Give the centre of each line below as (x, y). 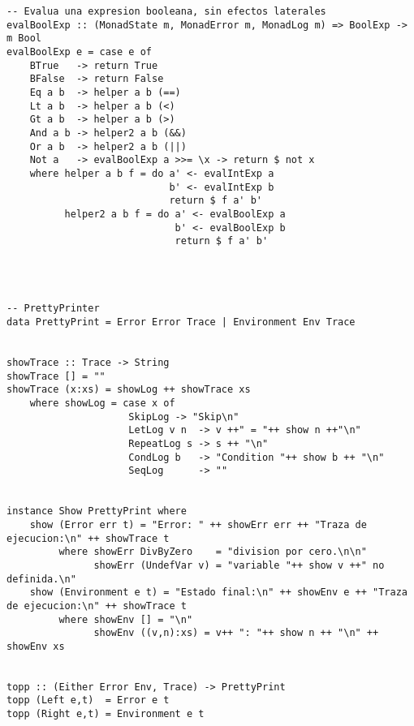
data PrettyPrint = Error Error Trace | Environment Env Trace (181, 322)
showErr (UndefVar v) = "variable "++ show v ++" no (239, 565)
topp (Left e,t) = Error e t (88, 700)
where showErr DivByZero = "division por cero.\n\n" (213, 552)
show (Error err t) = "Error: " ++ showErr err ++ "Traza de (198, 524)
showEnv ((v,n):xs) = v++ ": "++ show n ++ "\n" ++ (236, 633)
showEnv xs (36, 646)
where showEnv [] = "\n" (126, 619)
